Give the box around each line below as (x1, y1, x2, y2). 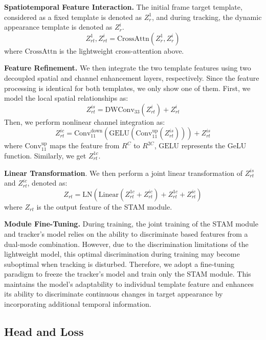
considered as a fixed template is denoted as (4, 11, 142, 22)
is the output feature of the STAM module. (36, 201, 172, 212)
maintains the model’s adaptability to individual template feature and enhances (4, 278, 254, 289)
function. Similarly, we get (4, 150, 86, 161)
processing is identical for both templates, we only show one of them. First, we (4, 82, 251, 93)
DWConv (105, 106, 135, 114)
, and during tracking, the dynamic (151, 11, 262, 22)
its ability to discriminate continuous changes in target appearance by (4, 288, 223, 299)
